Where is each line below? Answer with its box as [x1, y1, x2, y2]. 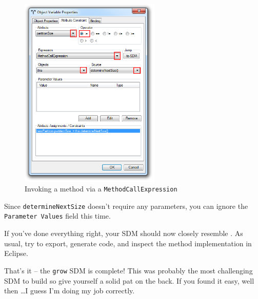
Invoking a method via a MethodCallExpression [25, 183, 177, 194]
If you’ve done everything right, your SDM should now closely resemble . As [4, 228, 243, 239]
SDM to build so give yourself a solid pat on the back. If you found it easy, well [4, 275, 254, 286]
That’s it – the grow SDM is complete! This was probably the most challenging [4, 265, 253, 275]
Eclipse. [4, 248, 28, 259]
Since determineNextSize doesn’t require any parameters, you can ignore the [4, 200, 248, 211]
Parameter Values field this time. [4, 210, 111, 221]
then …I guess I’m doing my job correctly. [4, 285, 135, 296]
